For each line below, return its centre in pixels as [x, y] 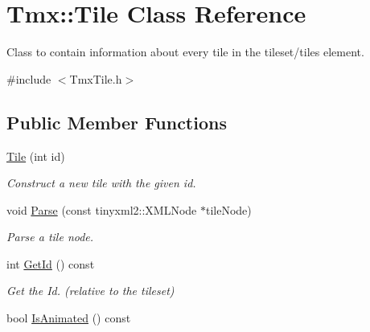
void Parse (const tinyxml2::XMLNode [102, 209]
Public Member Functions [117, 122]
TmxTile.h [96, 78]
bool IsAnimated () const [69, 318]
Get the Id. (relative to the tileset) [90, 291]
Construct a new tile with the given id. [101, 183]
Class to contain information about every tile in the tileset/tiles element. [185, 52]
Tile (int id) [36, 156]
